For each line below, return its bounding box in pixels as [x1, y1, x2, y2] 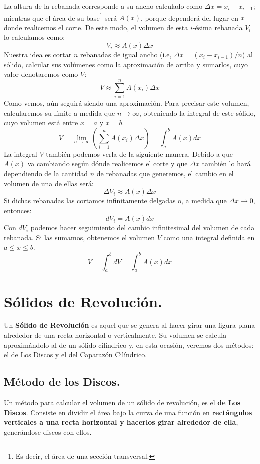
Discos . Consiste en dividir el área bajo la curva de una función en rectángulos [4, 407, 252, 417]
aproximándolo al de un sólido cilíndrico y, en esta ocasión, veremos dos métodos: [4, 339, 254, 350]
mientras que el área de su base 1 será [4, 11, 117, 23]
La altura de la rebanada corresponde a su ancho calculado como [4, 1, 203, 11]
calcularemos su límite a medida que [4, 107, 115, 118]
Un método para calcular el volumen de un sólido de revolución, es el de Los [4, 397, 241, 408]
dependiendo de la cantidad [4, 168, 88, 178]
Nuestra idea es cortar [4, 49, 72, 60]
